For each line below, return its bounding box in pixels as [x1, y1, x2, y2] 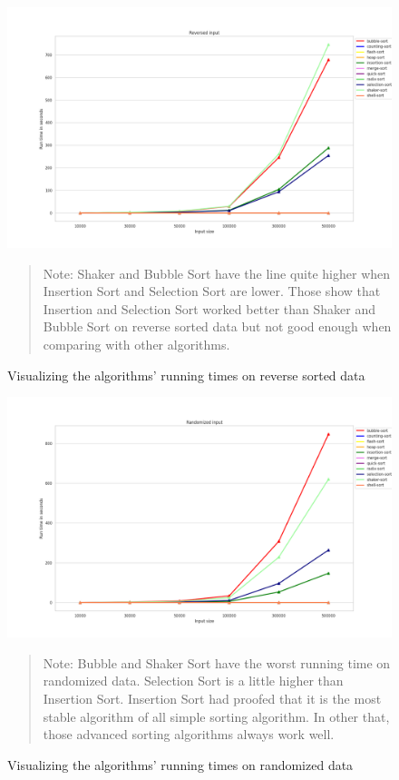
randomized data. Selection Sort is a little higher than [43, 671, 344, 690]
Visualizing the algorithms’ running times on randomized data [7, 755, 354, 774]
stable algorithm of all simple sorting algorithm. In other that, [43, 706, 390, 726]
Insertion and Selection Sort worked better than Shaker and [43, 299, 376, 318]
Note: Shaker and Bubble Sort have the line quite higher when [43, 263, 391, 282]
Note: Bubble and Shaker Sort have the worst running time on [43, 653, 391, 672]
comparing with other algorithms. [43, 334, 230, 353]
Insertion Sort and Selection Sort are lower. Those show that [43, 281, 381, 301]
